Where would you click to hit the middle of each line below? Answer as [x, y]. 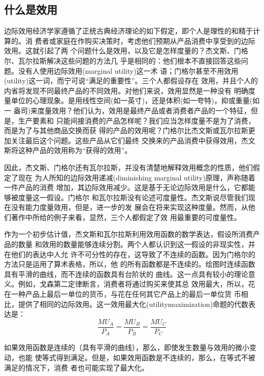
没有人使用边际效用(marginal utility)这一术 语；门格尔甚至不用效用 [128, 70]
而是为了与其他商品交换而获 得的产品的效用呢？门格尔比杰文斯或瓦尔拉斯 [126, 130]
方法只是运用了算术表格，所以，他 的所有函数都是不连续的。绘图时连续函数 [130, 264]
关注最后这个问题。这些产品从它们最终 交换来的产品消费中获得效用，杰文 [133, 140]
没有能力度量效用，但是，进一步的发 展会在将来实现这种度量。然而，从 [129, 207]
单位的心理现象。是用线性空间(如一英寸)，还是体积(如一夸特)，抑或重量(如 [135, 100]
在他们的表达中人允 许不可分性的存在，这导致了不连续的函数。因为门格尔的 [130, 254]
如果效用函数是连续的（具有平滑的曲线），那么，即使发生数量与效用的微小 [127, 347]
